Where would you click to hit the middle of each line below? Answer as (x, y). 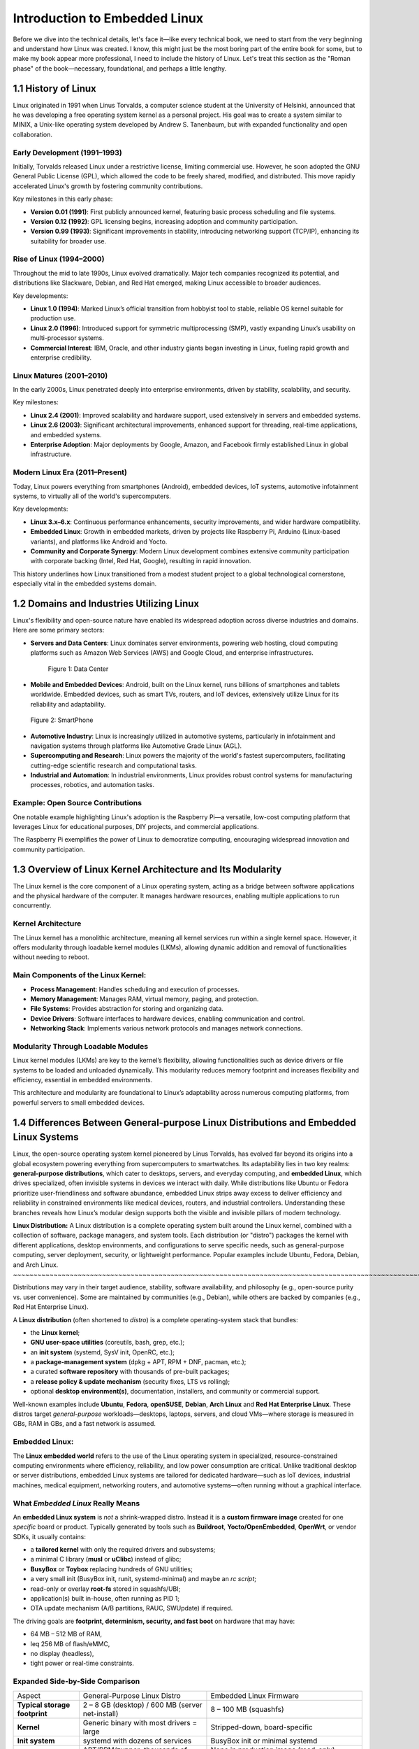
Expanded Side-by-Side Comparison (76, 1681)
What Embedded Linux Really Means (76, 1503)
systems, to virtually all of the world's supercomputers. (92, 496)
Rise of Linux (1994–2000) (59, 259)
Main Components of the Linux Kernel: (80, 975)
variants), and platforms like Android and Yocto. (99, 541)
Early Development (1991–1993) (67, 153)
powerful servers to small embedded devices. (79, 1103)
